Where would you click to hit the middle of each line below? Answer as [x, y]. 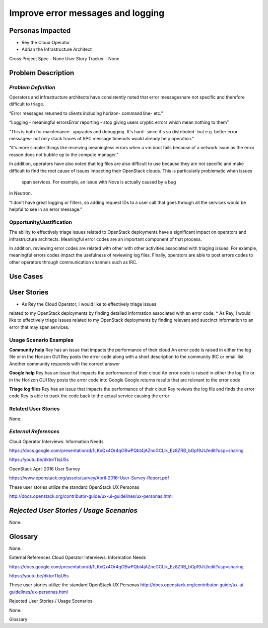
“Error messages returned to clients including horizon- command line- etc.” [86, 113]
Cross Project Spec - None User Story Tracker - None [64, 58]
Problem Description [42, 73]
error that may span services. [39, 327]
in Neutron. [21, 193]
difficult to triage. [27, 104]
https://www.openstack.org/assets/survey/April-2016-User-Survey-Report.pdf [89, 478]
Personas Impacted [40, 31]
